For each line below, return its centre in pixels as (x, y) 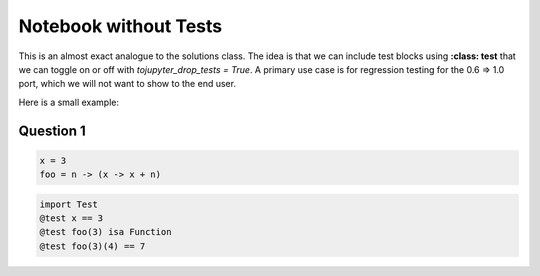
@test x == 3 (71, 218)
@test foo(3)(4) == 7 (92, 246)
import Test (69, 204)
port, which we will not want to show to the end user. (127, 84)
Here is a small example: (69, 102)
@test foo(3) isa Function (105, 232)
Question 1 (52, 130)
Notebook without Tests (120, 26)
